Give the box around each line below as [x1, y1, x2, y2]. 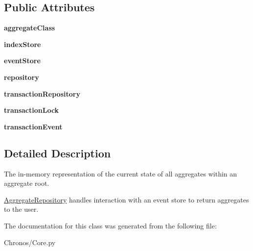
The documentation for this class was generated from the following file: [4, 220, 217, 230]
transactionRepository [4, 88, 80, 99]
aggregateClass [4, 23, 55, 33]
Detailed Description [4, 145, 111, 160]
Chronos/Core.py [4, 237, 56, 247]
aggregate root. [4, 178, 49, 188]
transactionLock [4, 105, 59, 115]
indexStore [4, 39, 41, 49]
